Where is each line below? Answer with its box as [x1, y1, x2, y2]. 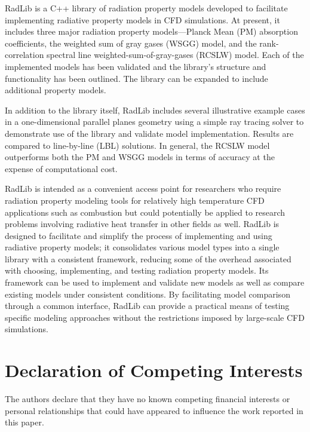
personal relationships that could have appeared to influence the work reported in [5, 404, 303, 416]
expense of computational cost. [5, 162, 118, 174]
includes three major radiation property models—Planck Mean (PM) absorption [5, 25, 298, 38]
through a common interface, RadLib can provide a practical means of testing [5, 299, 290, 312]
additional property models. [5, 84, 106, 96]
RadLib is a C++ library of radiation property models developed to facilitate [5, 2, 288, 14]
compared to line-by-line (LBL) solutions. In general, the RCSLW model [5, 139, 270, 151]
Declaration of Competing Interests [5, 358, 303, 382]
